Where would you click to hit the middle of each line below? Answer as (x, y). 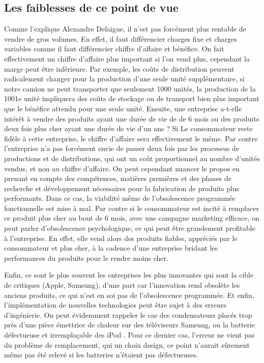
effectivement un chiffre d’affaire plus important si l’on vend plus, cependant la (127, 58)
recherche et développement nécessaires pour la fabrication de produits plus (122, 188)
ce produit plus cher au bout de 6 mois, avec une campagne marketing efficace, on (132, 218)
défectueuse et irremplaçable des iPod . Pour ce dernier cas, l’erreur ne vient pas (129, 335)
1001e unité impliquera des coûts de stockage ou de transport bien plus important (132, 98)
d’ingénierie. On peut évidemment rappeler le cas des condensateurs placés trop (128, 314)
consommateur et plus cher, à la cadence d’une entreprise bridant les (111, 248)
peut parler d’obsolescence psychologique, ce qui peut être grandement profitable (130, 228)
